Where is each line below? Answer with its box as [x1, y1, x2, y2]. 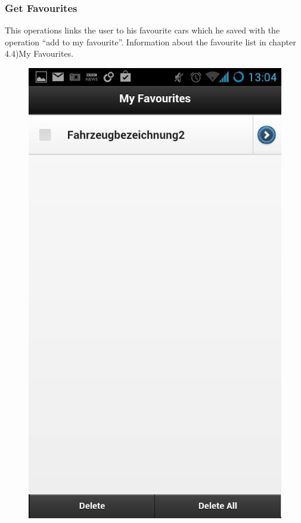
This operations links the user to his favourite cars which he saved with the [5, 24, 280, 36]
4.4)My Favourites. [5, 47, 74, 60]
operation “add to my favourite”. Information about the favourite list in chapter [5, 35, 296, 48]
